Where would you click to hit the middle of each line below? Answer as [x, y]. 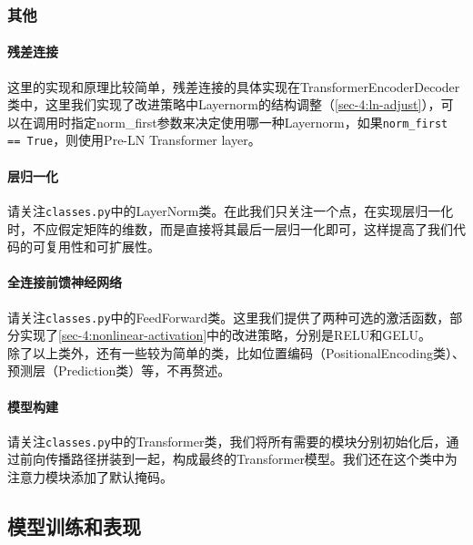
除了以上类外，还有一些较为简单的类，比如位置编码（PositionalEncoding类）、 [236, 352]
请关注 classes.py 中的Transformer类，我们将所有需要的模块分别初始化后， [227, 441]
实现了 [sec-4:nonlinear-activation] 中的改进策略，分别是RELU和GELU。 [225, 335]
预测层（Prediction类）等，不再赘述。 [119, 370]
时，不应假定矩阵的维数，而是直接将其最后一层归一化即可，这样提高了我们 [230, 228]
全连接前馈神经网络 [65, 282]
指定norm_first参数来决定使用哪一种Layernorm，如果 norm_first [259, 122]
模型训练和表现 [74, 526]
